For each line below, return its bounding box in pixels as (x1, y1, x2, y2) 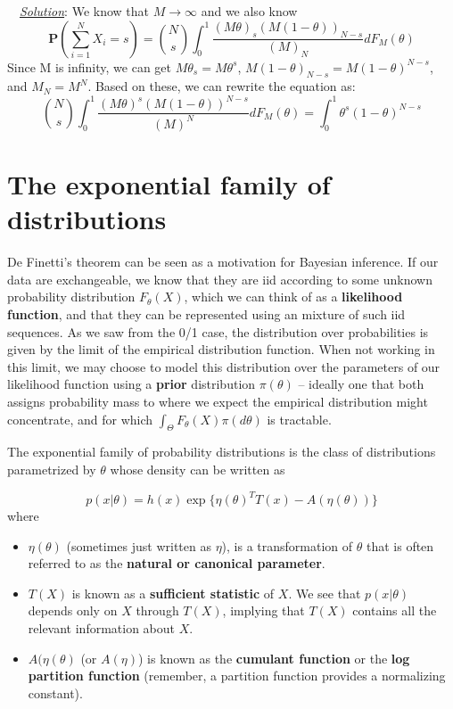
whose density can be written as (110, 459, 285, 478)
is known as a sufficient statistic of (71, 583, 275, 602)
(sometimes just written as (66, 536, 211, 555)
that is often (366, 536, 434, 555)
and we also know (201, 2, 298, 20)
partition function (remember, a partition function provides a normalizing (28, 666, 446, 685)
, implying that (222, 601, 305, 620)
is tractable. (267, 409, 332, 428)
